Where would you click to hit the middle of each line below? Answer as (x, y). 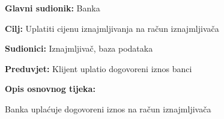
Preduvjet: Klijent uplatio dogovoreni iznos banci (98, 68)
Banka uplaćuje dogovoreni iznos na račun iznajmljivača (108, 108)
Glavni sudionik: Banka (53, 8)
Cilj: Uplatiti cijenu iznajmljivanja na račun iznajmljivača (112, 28)
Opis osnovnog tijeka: (50, 89)
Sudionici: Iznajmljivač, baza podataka (79, 48)
